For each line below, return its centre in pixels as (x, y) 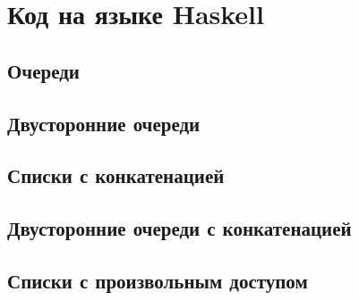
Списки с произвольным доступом (158, 280)
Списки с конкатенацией (116, 175)
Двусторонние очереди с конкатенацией (179, 228)
